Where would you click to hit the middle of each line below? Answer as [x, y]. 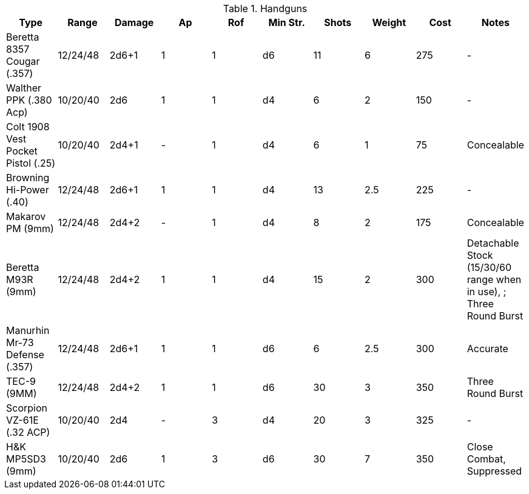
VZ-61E [22, 420]
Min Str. [287, 22]
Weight [389, 22]
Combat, [486, 459]
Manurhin [28, 330]
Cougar [23, 61]
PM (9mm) [30, 229]
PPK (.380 [29, 100]
